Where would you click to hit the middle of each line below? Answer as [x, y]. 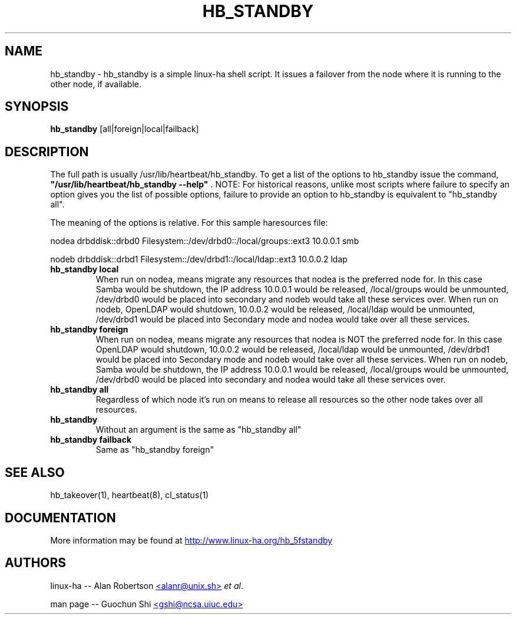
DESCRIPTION [47, 152]
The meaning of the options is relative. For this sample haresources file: [189, 223]
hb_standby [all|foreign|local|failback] [125, 129]
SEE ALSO [35, 472]
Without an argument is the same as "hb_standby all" [199, 430]
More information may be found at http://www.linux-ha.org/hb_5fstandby [191, 540]
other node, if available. [96, 84]
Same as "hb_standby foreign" [155, 450]
